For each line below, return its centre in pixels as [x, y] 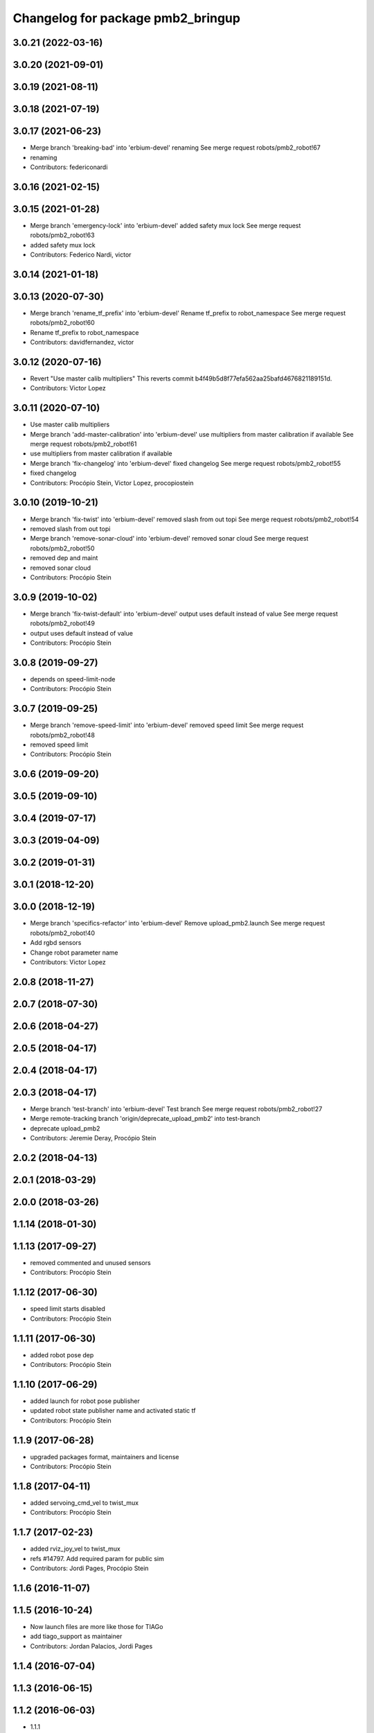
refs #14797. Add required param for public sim [97, 1558]
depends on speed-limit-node [73, 679]
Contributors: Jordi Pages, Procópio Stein [89, 1568]
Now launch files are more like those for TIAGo [97, 1626]
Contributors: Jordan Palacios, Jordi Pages [91, 1646]
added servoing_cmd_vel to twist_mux [84, 1503]
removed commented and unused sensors [91, 1263]
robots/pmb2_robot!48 [62, 735]
